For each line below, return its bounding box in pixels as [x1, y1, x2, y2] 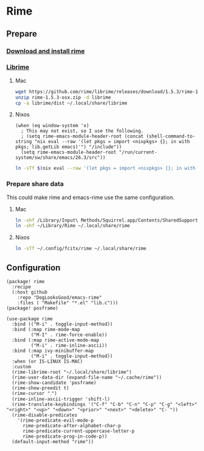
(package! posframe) [6, 306, 59, 312]
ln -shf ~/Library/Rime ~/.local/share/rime [15, 223, 130, 229]
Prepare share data [6, 180, 64, 188]
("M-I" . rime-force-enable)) [30, 332, 108, 338]
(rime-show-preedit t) [12, 385, 69, 391]
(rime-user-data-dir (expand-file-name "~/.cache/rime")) [12, 374, 163, 381]
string [15, 139, 32, 145]
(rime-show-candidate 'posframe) [12, 380, 97, 386]
